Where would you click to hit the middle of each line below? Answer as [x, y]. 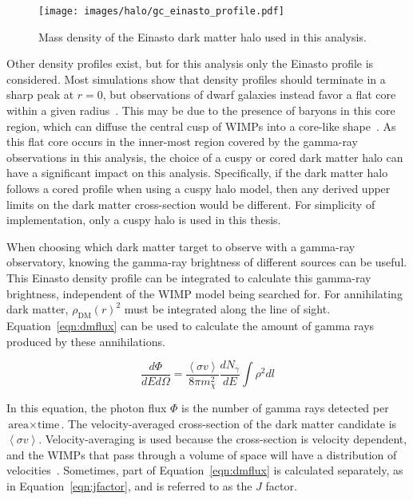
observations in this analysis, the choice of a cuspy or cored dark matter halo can [205, 157]
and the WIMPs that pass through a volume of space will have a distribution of [202, 454]
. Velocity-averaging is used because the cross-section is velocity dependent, [223, 439]
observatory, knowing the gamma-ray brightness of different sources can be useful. [207, 262]
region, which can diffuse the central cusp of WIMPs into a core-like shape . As [201, 126]
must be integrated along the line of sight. [227, 309]
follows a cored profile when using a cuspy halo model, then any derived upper [199, 188]
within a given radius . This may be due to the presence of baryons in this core [201, 110]
